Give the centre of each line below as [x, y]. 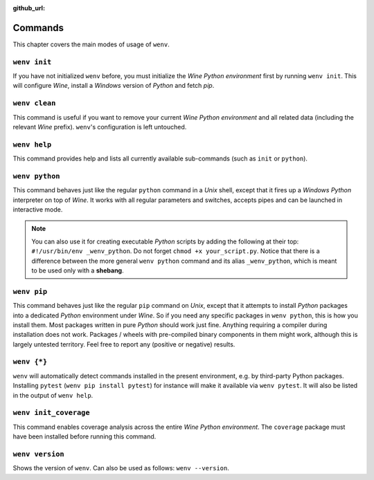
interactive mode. [38, 210]
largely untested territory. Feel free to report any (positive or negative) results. [124, 344]
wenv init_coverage [51, 413]
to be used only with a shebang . [78, 270]
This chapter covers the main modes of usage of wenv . [91, 44]
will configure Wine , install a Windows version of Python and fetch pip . [114, 86]
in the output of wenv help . [53, 395]
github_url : [29, 8]
